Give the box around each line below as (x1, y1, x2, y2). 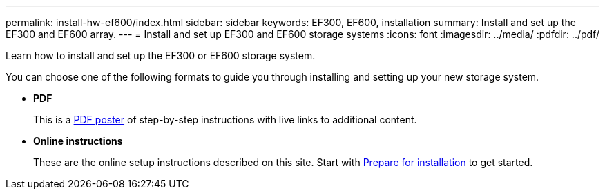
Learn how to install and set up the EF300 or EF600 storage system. (6, 50, 316, 61)
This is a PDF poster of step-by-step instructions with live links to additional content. (33, 114, 417, 125)
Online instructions (33, 135, 123, 147)
